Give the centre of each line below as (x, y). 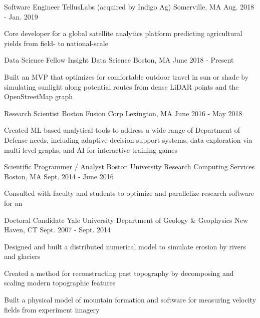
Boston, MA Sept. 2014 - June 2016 (59, 176)
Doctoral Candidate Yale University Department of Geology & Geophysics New (126, 220)
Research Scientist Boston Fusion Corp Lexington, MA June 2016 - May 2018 (123, 113)
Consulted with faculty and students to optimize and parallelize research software (129, 193)
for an (13, 203)
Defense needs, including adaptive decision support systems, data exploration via (128, 139)
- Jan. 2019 (21, 16)
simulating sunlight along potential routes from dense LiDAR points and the (121, 86)
